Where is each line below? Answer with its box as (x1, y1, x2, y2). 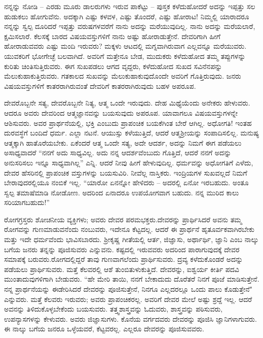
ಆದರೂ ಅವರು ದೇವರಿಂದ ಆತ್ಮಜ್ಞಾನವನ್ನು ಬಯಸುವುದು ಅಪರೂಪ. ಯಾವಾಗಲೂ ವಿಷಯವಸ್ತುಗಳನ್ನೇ (4, 107, 238, 118)
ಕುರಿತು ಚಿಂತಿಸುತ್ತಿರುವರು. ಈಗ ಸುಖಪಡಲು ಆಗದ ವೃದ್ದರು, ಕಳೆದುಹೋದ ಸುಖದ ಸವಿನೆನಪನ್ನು (4, 60, 222, 71)
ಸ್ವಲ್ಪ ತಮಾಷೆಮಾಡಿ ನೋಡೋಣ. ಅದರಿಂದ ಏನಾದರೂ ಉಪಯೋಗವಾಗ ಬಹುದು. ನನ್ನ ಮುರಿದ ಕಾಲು (4, 187, 239, 197)
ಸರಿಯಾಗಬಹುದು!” (4, 197, 50, 208)
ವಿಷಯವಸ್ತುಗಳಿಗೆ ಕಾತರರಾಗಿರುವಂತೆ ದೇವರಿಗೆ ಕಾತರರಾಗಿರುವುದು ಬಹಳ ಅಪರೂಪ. (4, 80, 196, 91)
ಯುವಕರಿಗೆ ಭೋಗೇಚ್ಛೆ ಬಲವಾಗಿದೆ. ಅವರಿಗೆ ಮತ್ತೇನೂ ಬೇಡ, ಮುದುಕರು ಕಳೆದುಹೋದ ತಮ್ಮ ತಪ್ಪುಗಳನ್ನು (4, 50, 246, 61)
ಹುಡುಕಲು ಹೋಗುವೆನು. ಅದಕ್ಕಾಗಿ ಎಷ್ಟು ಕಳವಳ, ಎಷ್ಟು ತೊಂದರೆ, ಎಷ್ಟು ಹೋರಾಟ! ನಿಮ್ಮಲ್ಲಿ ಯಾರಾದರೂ (4, 11, 249, 21)
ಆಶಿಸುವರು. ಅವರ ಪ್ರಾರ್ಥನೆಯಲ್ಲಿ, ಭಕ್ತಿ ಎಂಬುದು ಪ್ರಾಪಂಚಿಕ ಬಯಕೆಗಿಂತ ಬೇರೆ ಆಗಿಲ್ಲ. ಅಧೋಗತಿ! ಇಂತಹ (4, 117, 252, 128)
